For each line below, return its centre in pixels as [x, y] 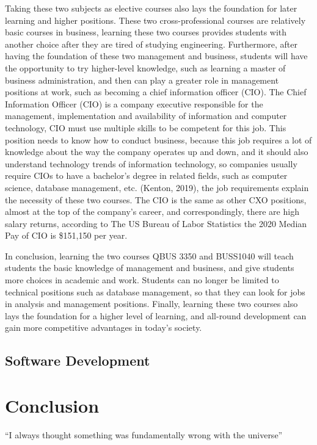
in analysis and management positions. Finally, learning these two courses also [151, 304]
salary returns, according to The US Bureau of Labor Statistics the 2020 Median [156, 223]
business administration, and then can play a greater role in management [142, 80]
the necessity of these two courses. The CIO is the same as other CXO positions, [156, 199]
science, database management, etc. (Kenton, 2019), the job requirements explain [157, 187]
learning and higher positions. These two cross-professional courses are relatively [155, 20]
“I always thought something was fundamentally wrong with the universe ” [144, 434]
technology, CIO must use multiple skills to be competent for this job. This [146, 127]
